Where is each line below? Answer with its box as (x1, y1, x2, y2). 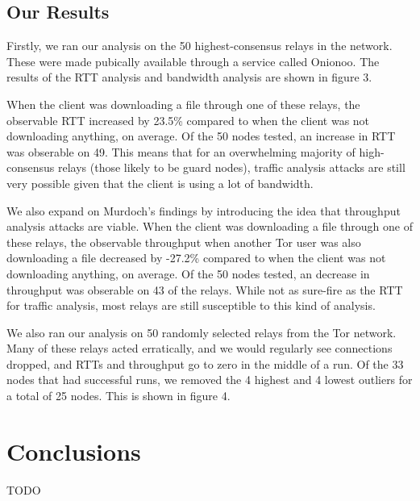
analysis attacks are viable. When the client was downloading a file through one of (6, 218, 413, 235)
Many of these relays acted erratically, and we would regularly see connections (6, 340, 393, 357)
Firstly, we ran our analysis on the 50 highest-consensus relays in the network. (6, 37, 393, 54)
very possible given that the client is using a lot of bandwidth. (6, 174, 314, 191)
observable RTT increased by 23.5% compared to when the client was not (6, 111, 370, 128)
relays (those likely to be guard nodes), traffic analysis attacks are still (57, 159, 405, 176)
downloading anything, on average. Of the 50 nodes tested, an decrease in (6, 265, 370, 282)
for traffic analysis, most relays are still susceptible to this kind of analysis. (6, 297, 376, 314)
